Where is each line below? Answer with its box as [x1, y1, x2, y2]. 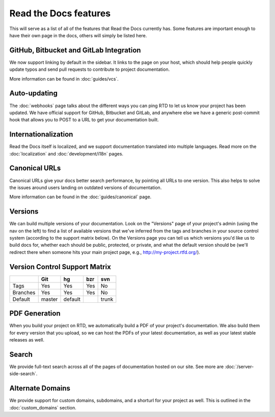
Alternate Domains [9, 384, 71, 393]
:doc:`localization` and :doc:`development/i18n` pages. [9, 150, 124, 157]
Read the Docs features [9, 8, 111, 19]
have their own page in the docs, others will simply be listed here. [9, 32, 147, 38]
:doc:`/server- [225, 363, 254, 370]
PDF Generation [9, 309, 61, 318]
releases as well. [9, 336, 44, 343]
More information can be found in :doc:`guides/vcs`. [9, 75, 119, 82]
